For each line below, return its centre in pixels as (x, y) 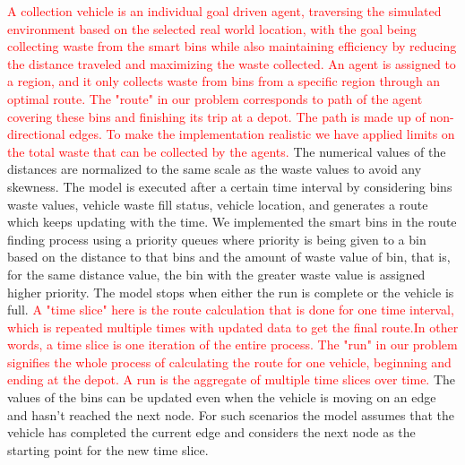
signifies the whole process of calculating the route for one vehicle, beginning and (229, 362)
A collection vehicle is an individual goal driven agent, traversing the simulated (224, 11)
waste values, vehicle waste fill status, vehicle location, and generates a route (218, 204)
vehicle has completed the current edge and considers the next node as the (211, 432)
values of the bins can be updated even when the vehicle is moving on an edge (222, 397)
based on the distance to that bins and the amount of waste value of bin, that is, (229, 257)
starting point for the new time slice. (108, 449)
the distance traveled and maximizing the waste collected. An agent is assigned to (232, 63)
